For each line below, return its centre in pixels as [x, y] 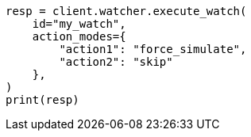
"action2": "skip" [116, 62]
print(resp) [42, 100]
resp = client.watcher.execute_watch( [126, 11]
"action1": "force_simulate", [153, 49]
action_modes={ [79, 36]
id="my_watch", [79, 24]
